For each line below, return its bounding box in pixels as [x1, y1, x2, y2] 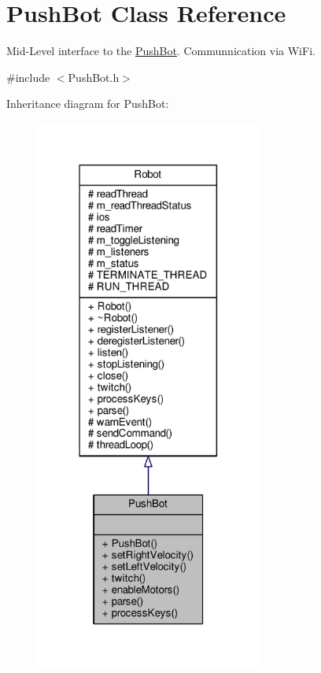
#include [6, 68, 50, 85]
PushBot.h [68, 68, 120, 85]
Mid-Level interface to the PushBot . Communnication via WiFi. [6, 43, 315, 59]
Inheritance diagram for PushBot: [6, 95, 169, 112]
